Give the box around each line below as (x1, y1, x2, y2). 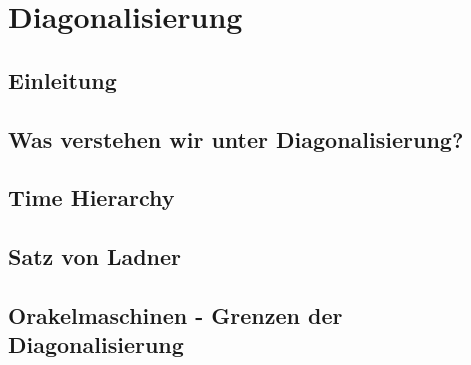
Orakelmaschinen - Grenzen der (8, 299, 343, 330)
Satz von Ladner (8, 241, 182, 272)
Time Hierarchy (8, 182, 175, 213)
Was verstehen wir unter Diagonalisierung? (8, 123, 464, 154)
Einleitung (8, 64, 117, 95)
